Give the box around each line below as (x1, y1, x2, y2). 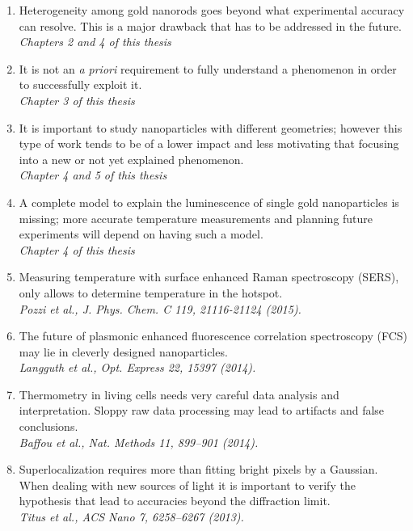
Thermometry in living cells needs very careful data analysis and (19, 386, 339, 402)
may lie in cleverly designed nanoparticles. (19, 343, 228, 360)
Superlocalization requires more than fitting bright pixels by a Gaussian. (19, 461, 378, 478)
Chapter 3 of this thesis (19, 91, 135, 108)
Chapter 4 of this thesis (19, 241, 135, 258)
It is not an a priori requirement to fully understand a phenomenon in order (19, 60, 397, 77)
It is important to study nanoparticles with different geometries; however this (19, 119, 402, 136)
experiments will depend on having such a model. (19, 225, 263, 242)
